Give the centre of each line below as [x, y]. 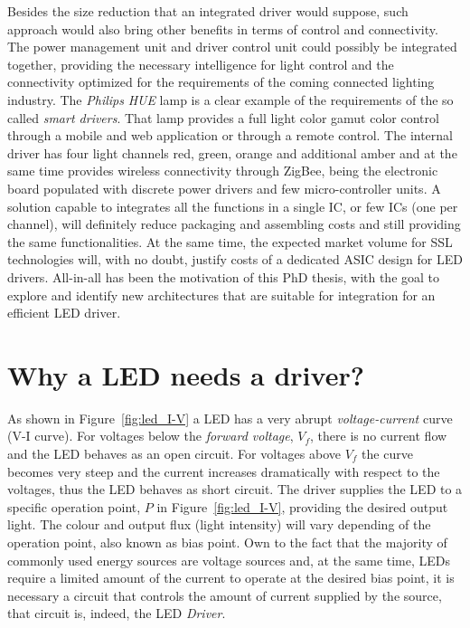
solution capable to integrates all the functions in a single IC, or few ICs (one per [233, 206]
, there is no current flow [379, 436]
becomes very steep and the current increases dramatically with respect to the [224, 471]
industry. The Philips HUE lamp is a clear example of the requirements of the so [230, 99]
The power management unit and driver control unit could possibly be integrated [232, 47]
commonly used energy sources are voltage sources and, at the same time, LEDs [229, 560]
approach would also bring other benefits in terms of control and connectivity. [223, 29]
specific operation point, [74, 506]
